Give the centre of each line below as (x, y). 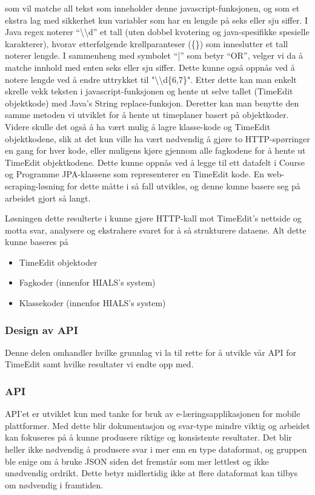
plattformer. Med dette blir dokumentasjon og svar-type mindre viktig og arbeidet (157, 425)
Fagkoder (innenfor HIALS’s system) (87, 282)
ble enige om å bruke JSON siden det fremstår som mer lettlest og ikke (137, 461)
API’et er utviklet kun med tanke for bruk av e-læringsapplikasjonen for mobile (153, 414)
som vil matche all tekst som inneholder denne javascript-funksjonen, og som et (152, 8)
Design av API (41, 329)
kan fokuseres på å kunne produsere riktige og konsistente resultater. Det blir (148, 437)
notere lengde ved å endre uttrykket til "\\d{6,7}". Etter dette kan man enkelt (151, 79)
